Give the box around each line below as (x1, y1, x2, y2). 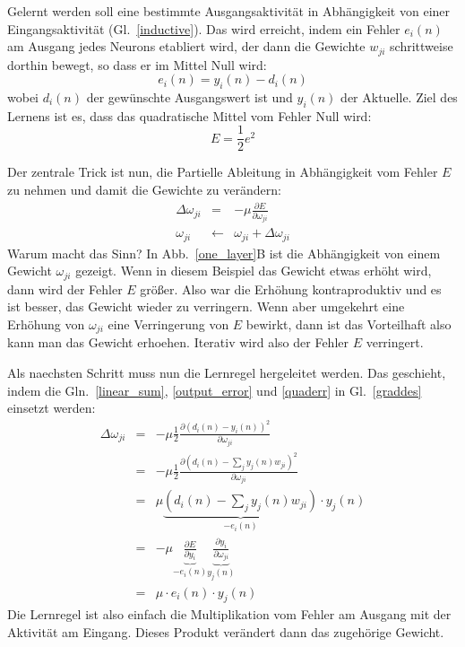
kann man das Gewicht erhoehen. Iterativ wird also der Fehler (7, 333, 349, 352)
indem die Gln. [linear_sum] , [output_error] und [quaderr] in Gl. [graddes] (7, 380, 422, 399)
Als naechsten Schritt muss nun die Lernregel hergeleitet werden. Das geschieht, (7, 363, 446, 381)
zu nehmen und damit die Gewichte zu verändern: (7, 180, 281, 199)
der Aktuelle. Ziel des (340, 88, 458, 107)
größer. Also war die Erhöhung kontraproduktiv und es (140, 279, 442, 298)
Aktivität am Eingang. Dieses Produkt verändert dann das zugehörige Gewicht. (7, 622, 444, 641)
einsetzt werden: (7, 398, 96, 417)
